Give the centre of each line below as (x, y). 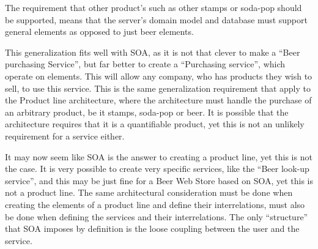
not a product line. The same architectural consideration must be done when (149, 192)
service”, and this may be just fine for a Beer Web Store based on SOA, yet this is (159, 180)
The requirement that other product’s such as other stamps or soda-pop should (153, 7)
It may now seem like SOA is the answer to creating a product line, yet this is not (159, 156)
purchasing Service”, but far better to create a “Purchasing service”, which (145, 64)
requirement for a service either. (65, 136)
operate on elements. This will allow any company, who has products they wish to (159, 76)
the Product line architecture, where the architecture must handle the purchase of (158, 100)
